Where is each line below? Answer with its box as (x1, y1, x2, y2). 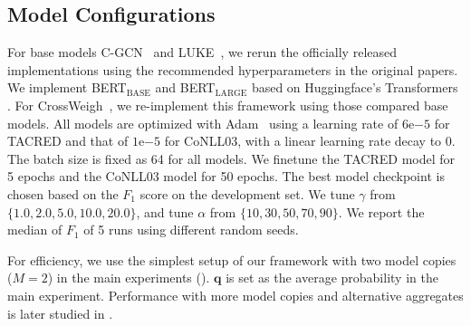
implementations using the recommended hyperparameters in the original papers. (7, 60, 458, 79)
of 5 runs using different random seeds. (83, 220, 299, 239)
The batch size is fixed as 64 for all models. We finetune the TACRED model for (7, 149, 456, 168)
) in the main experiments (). (47, 268, 210, 287)
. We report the (338, 202, 425, 221)
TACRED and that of (7, 131, 129, 150)
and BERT (155, 78, 216, 97)
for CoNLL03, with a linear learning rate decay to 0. (164, 131, 456, 150)
